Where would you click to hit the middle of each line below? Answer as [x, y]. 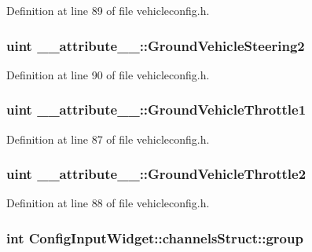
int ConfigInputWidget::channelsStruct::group [155, 237]
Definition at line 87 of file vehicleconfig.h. [108, 139]
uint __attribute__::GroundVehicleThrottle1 [156, 110]
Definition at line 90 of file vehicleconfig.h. [108, 74]
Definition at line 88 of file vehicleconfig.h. [108, 203]
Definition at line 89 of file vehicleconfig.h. [108, 10]
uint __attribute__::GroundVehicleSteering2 [156, 45]
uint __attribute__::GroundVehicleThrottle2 [156, 174]
